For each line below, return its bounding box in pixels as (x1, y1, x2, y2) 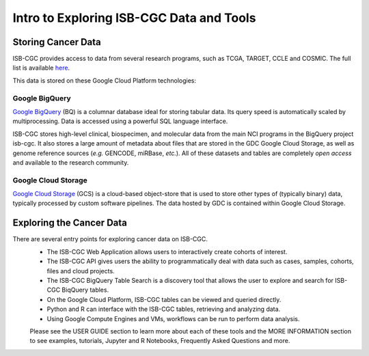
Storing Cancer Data (12, 36, 102, 48)
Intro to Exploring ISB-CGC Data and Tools (12, 10, 256, 25)
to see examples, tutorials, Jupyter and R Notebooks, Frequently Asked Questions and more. (29, 337, 290, 345)
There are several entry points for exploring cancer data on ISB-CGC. (12, 235, 208, 243)
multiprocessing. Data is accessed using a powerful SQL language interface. (12, 117, 228, 126)
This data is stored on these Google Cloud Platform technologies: (12, 76, 196, 85)
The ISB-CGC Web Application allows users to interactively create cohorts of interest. (46, 247, 288, 256)
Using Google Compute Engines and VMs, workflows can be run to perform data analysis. (46, 314, 300, 323)
